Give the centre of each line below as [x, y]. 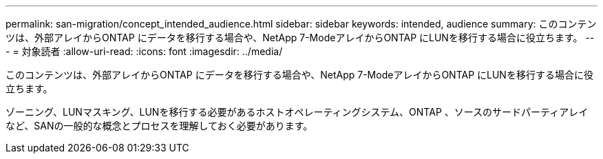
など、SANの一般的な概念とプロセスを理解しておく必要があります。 [159, 126]
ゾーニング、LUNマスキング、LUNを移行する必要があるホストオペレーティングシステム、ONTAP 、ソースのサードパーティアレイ [297, 112]
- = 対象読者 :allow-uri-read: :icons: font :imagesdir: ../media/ [144, 51]
